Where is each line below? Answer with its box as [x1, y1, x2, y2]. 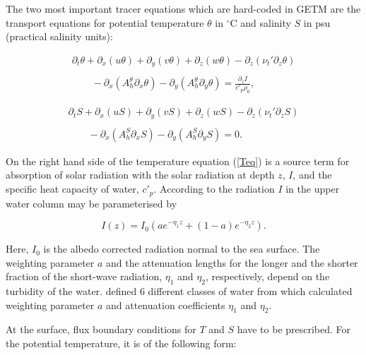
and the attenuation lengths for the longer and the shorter [106, 255, 358, 270]
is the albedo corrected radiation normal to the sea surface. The [43, 241, 320, 256]
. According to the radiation [153, 181, 275, 196]
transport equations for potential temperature [6, 15, 204, 30]
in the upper [285, 181, 340, 196]
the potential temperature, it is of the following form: [6, 336, 237, 351]
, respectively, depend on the [205, 269, 330, 284]
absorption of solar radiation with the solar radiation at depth [6, 167, 275, 182]
